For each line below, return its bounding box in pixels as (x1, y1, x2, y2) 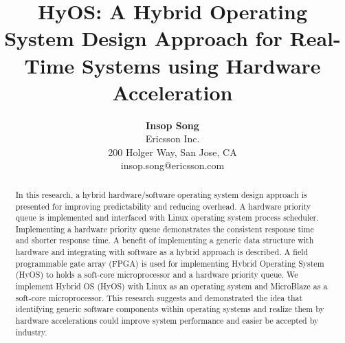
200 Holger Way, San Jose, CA (108, 144, 237, 159)
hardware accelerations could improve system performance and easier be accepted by (15, 315, 319, 327)
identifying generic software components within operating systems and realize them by (15, 303, 324, 315)
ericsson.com (171, 158, 225, 173)
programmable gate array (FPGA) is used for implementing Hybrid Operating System (15, 257, 324, 269)
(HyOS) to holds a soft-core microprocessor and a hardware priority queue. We (15, 269, 298, 280)
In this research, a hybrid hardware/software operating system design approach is (15, 188, 307, 200)
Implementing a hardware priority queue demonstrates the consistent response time (15, 223, 314, 234)
